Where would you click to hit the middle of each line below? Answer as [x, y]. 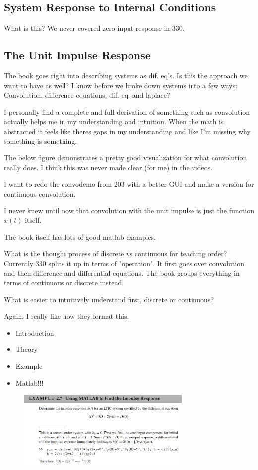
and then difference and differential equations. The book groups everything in [122, 273]
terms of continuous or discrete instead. [64, 283]
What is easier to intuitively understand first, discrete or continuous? [109, 299]
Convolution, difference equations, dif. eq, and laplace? [87, 95]
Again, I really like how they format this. [66, 316]
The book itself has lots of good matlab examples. [80, 236]
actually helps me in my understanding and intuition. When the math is [114, 121]
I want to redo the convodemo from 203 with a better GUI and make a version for [129, 184]
